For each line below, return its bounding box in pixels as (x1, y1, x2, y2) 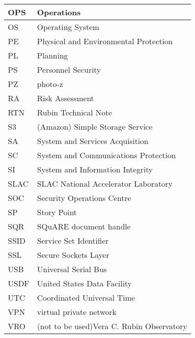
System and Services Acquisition (37, 135, 149, 146)
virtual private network (37, 306, 117, 317)
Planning (37, 50, 68, 61)
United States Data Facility (37, 278, 132, 289)
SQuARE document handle (37, 221, 131, 232)
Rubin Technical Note (37, 107, 112, 118)
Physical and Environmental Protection (37, 35, 173, 47)
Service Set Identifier (37, 235, 109, 246)
